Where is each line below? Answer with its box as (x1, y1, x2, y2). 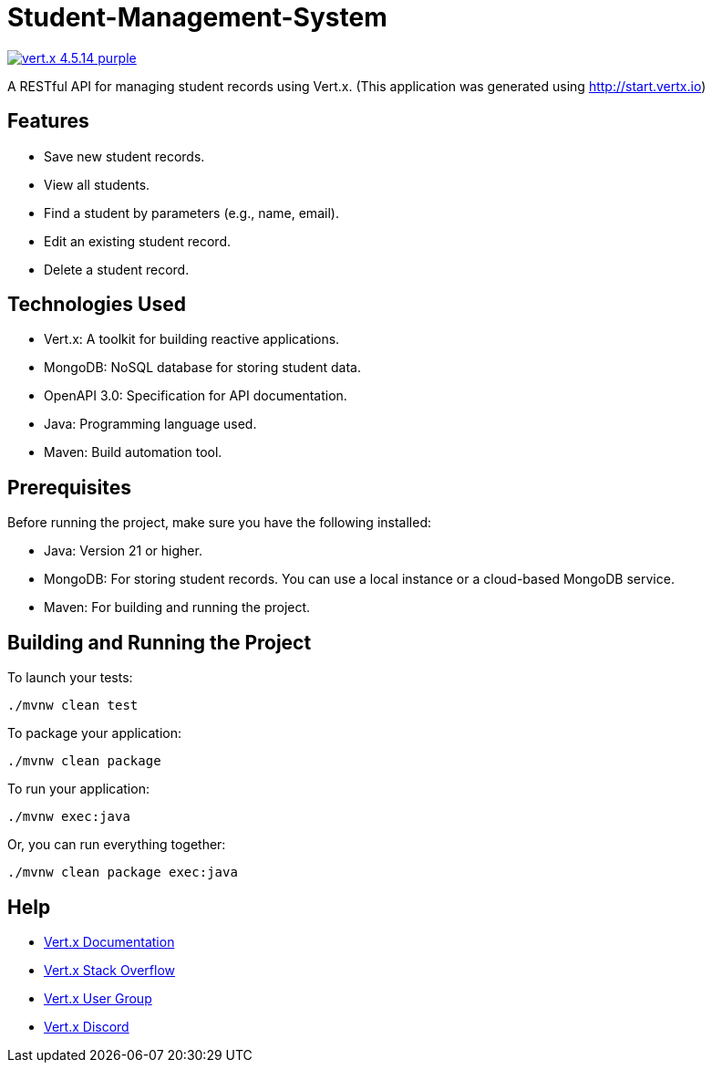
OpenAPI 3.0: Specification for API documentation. (44, 388, 347, 404)
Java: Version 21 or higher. (44, 543, 202, 559)
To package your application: (7, 725, 182, 742)
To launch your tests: (7, 670, 133, 686)
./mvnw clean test (7, 698, 139, 713)
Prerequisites (7, 475, 131, 499)
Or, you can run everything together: (7, 836, 226, 853)
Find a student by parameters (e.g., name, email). (44, 204, 339, 221)
